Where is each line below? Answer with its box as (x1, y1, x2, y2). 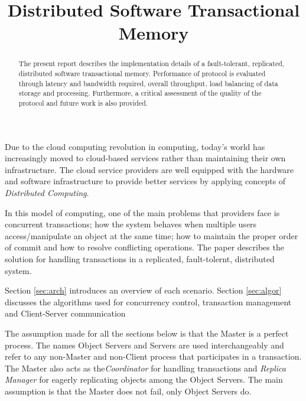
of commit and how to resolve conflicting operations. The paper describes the (5, 241, 284, 253)
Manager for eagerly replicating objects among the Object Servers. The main (5, 373, 283, 386)
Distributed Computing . (5, 187, 89, 199)
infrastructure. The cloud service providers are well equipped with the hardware (5, 163, 294, 175)
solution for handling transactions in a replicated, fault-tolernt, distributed (5, 252, 275, 265)
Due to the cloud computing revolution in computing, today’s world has (5, 140, 265, 152)
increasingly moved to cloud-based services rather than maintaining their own (5, 152, 286, 164)
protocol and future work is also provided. (18, 97, 148, 107)
